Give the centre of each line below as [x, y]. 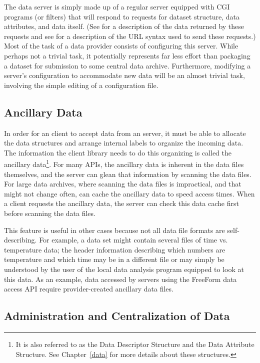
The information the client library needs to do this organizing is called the [118, 152]
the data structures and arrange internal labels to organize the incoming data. [124, 143]
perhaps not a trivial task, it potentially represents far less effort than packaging [127, 55]
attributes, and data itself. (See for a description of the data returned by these [124, 26]
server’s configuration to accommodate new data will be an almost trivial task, [124, 75]
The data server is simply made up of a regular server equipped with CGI [117, 6]
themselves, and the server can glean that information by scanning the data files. [128, 174]
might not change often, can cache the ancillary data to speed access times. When [129, 193]
